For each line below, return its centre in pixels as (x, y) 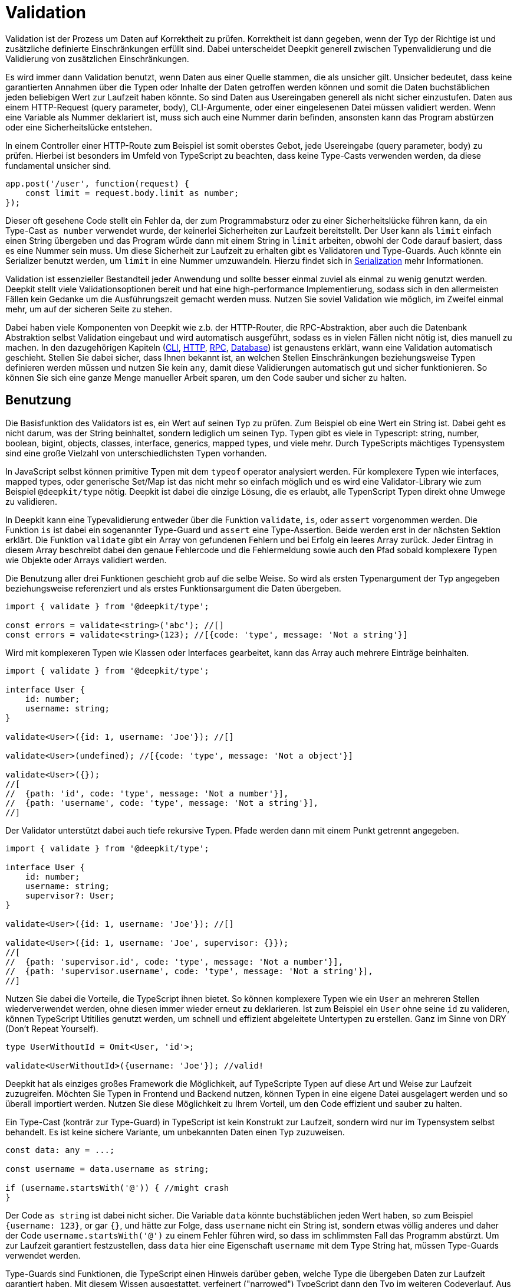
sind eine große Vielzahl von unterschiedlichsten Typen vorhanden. (136, 453)
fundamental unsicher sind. (58, 165)
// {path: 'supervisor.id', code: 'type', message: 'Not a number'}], (174, 961)
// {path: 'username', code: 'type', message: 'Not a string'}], (162, 803)
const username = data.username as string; (107, 1169)
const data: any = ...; (60, 1150)
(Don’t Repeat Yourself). (52, 1028)
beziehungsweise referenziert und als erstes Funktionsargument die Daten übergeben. (173, 588)
